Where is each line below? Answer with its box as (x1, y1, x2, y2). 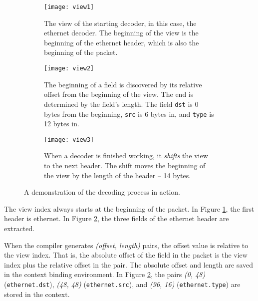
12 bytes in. (44, 118, 79, 129)
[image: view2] (44, 65, 94, 72)
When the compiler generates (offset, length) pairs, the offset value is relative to (4, 240, 249, 250)
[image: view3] (44, 136, 94, 143)
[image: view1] (44, 3, 94, 10)
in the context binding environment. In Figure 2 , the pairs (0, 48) (4, 269, 206, 280)
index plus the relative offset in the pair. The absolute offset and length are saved (4, 259, 254, 270)
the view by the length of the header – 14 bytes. (44, 170, 191, 180)
